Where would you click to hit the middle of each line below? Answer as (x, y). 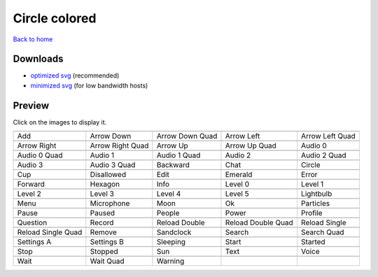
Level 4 (169, 194)
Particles (316, 204)
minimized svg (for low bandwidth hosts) (89, 85)
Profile (312, 213)
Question (32, 222)
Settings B (107, 242)
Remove (103, 232)
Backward (173, 165)
